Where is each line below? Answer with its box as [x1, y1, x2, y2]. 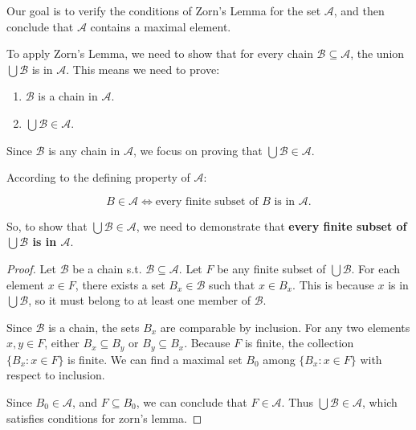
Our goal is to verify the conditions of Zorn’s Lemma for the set [6, 2, 321, 18]
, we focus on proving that [133, 141, 263, 158]
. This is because [292, 276, 374, 293]
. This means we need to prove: [66, 60, 220, 77]
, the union [350, 45, 405, 62]
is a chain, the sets [48, 318, 140, 335]
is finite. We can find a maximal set [67, 350, 243, 367]
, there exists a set [75, 276, 165, 293]
